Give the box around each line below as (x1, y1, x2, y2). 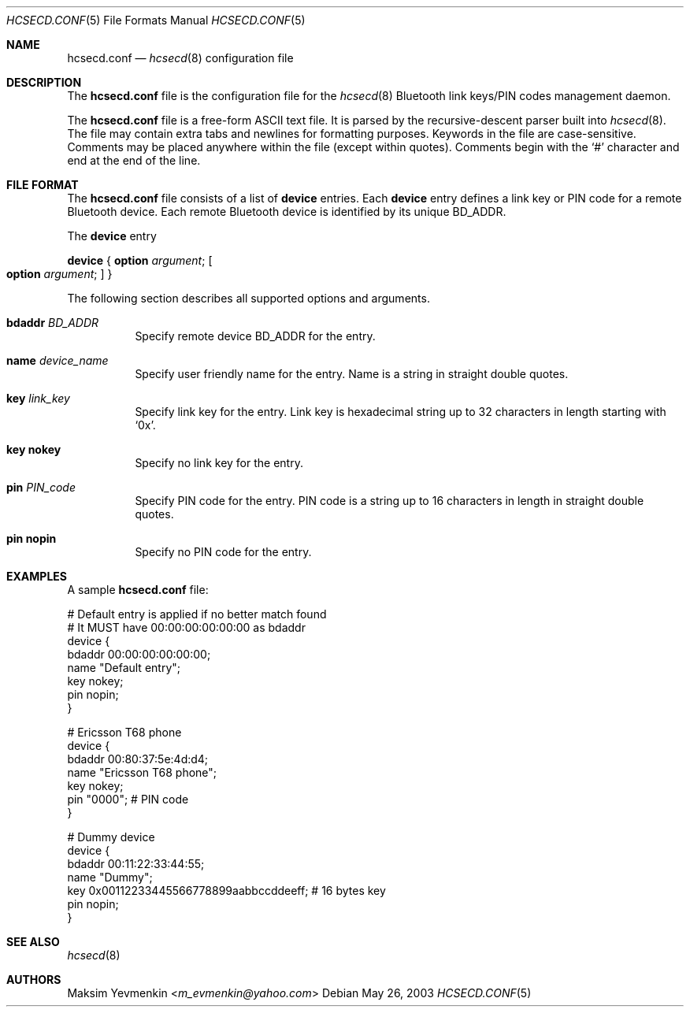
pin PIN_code (6, 481, 76, 494)
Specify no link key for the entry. (135, 456, 303, 469)
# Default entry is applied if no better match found (67, 607, 327, 621)
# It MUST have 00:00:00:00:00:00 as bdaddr (67, 621, 306, 634)
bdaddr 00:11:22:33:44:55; (67, 857, 205, 870)
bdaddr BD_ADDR (6, 316, 99, 329)
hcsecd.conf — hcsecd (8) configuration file (67, 51, 294, 65)
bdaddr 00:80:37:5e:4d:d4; (67, 752, 209, 766)
